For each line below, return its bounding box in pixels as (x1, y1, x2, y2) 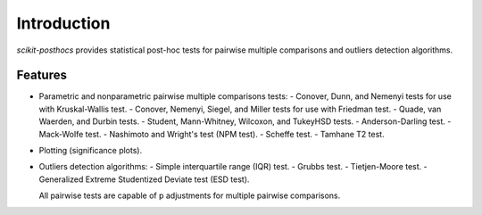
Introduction (16, 13, 111, 33)
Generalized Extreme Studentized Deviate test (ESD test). (38, 174, 250, 185)
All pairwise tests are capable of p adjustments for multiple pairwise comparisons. (38, 190, 341, 201)
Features (16, 68, 67, 83)
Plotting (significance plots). (38, 145, 143, 156)
